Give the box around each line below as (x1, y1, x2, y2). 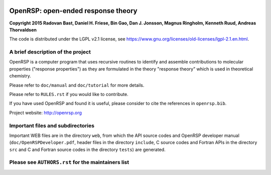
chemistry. (9, 73, 31, 79)
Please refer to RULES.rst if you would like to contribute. (9, 91, 128, 97)
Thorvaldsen (9, 26, 37, 32)
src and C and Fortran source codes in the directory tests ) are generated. (9, 146, 166, 152)
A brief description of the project (9, 48, 91, 55)
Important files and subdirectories (9, 122, 95, 129)
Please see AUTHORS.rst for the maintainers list (9, 159, 129, 166)
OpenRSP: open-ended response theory (9, 6, 138, 15)
